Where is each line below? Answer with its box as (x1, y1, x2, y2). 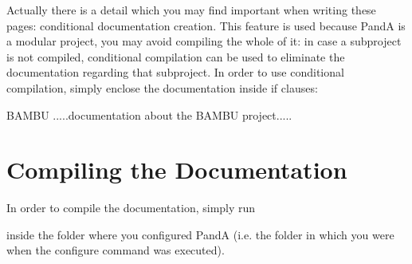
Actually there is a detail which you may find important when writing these (6, 2, 376, 18)
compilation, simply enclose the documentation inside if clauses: (6, 79, 318, 96)
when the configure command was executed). (6, 242, 225, 258)
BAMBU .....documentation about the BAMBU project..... (6, 106, 292, 123)
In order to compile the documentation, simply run (6, 199, 256, 216)
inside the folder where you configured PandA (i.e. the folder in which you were (6, 226, 394, 242)
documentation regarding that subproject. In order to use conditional (6, 64, 344, 81)
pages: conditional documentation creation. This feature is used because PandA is (6, 17, 406, 33)
